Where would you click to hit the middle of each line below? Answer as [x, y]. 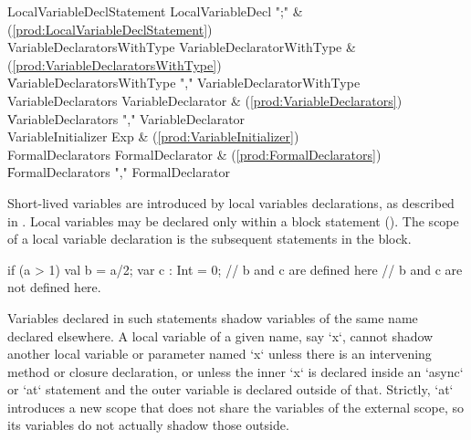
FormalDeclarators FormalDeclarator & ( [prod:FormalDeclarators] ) [194, 154]
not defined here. [54, 287]
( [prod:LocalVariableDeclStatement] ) [110, 29]
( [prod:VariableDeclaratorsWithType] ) [115, 64]
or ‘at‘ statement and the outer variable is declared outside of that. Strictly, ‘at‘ [230, 389]
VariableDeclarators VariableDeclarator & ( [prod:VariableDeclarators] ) [205, 100]
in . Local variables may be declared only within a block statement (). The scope [233, 220]
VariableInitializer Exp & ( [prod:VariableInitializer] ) [153, 136]
